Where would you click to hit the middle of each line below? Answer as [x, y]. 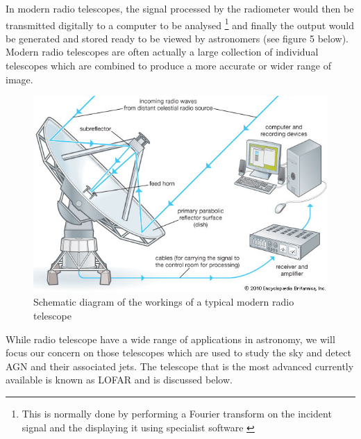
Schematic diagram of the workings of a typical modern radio [164, 302]
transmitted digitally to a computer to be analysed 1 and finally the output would [180, 24]
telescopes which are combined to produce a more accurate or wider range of [168, 66]
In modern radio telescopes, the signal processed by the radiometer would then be [180, 8]
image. [19, 79]
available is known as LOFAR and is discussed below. [119, 380]
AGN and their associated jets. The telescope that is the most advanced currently [180, 366]
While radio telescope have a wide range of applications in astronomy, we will [170, 339]
